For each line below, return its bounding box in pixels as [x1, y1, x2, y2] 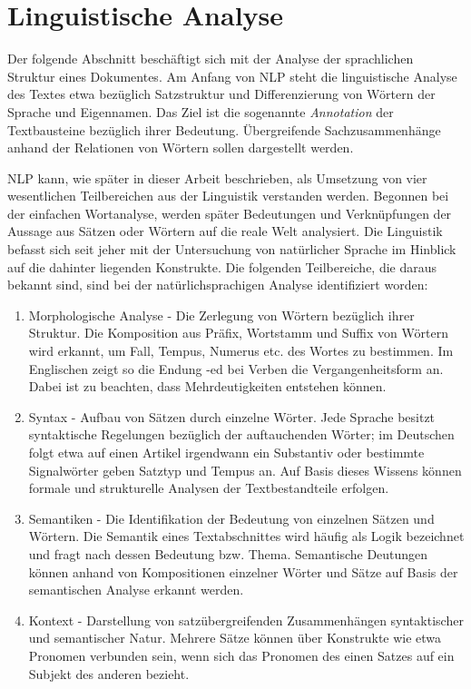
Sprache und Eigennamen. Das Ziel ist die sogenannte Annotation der [7, 102, 394, 121]
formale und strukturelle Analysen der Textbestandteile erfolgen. [28, 478, 389, 497]
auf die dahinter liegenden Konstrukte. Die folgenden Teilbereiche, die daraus [7, 257, 437, 276]
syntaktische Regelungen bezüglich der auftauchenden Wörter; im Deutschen [28, 425, 455, 444]
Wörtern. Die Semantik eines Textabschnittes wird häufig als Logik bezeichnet [28, 527, 465, 546]
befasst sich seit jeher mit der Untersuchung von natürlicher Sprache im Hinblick [7, 240, 456, 259]
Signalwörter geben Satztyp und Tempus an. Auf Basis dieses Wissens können [28, 460, 462, 479]
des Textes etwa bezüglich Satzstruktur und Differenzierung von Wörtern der [7, 84, 436, 103]
